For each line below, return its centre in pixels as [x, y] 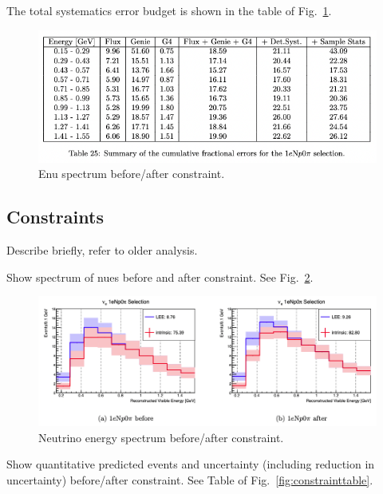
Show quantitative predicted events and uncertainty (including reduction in [191, 464]
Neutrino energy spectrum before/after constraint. [161, 437]
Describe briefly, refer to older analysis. [102, 250]
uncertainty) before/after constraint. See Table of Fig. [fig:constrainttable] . [190, 480]
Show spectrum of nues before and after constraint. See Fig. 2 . [160, 277]
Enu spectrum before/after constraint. [132, 174]
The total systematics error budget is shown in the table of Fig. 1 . [169, 10]
